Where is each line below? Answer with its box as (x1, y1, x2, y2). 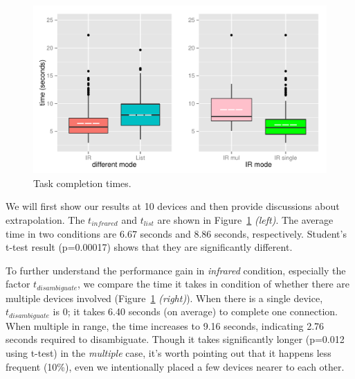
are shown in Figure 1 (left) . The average (157, 213, 334, 227)
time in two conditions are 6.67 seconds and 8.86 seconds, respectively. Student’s (6, 226, 347, 240)
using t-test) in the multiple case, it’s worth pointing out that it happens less (6, 346, 331, 360)
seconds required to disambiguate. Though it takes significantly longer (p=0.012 (6, 332, 345, 346)
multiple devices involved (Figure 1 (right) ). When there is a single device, (6, 290, 323, 305)
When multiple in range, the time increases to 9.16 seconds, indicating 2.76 (6, 318, 325, 333)
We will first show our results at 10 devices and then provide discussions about (6, 199, 340, 213)
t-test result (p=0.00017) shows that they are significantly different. (6, 240, 293, 254)
